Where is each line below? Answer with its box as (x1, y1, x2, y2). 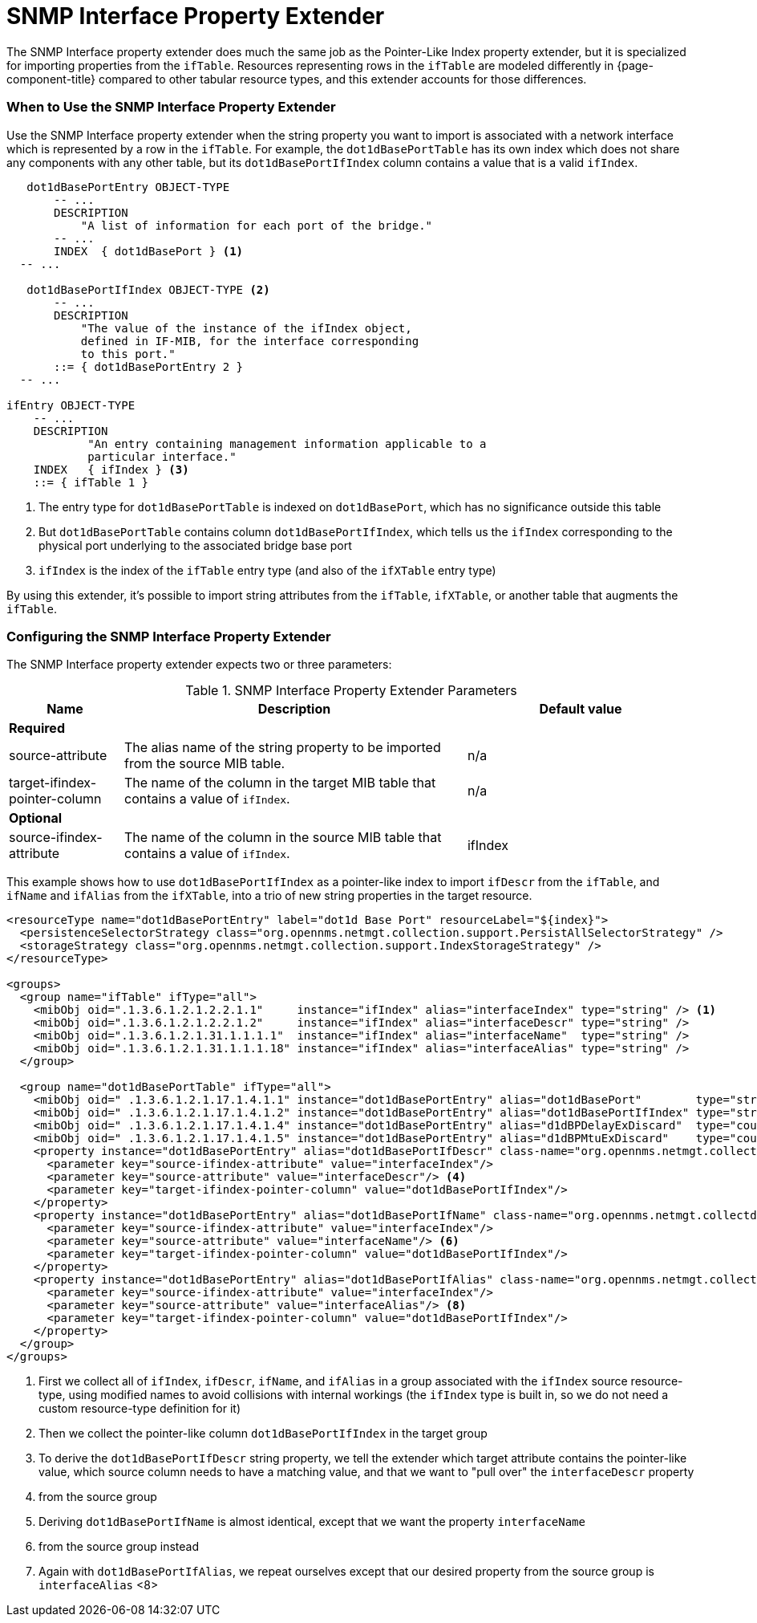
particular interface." (87, 449, 237, 463)
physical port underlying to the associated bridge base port (38, 538, 352, 552)
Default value (539, 701, 622, 718)
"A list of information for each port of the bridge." (80, 218, 433, 232)
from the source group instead (38, 1540, 200, 1554)
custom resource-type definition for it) (38, 1401, 241, 1416)
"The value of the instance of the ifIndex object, (80, 321, 412, 335)
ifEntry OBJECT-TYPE (6, 398, 136, 412)
